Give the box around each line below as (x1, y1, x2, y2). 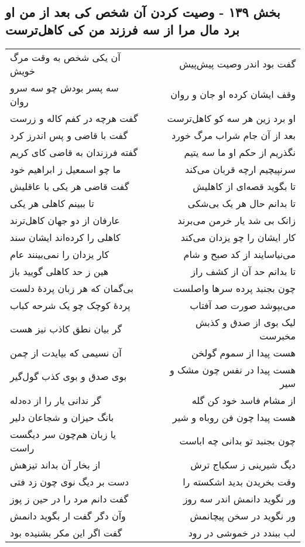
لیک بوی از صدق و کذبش (195, 315, 296, 329)
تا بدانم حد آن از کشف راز (191, 264, 296, 278)
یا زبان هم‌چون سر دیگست (10, 427, 116, 441)
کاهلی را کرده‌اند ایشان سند (10, 230, 121, 244)
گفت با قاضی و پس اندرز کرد (10, 128, 128, 142)
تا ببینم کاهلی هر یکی (10, 196, 94, 210)
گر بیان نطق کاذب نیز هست (10, 322, 122, 336)
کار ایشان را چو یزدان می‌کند (180, 230, 296, 244)
